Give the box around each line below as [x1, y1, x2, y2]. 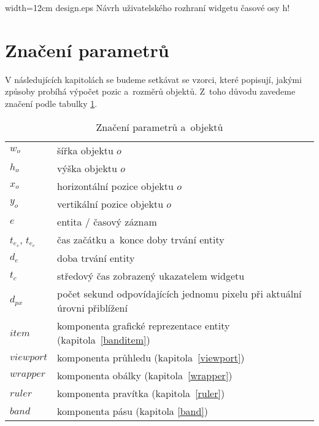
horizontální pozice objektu [57, 178, 174, 193]
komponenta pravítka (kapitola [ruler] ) [57, 386, 225, 401]
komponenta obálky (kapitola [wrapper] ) [57, 368, 233, 383]
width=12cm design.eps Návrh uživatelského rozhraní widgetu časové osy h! [5, 1, 290, 14]
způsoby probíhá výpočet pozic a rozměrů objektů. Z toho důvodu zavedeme [5, 85, 296, 98]
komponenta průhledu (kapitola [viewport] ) [57, 350, 245, 365]
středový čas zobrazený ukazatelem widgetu [57, 269, 245, 283]
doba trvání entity [57, 251, 135, 266]
